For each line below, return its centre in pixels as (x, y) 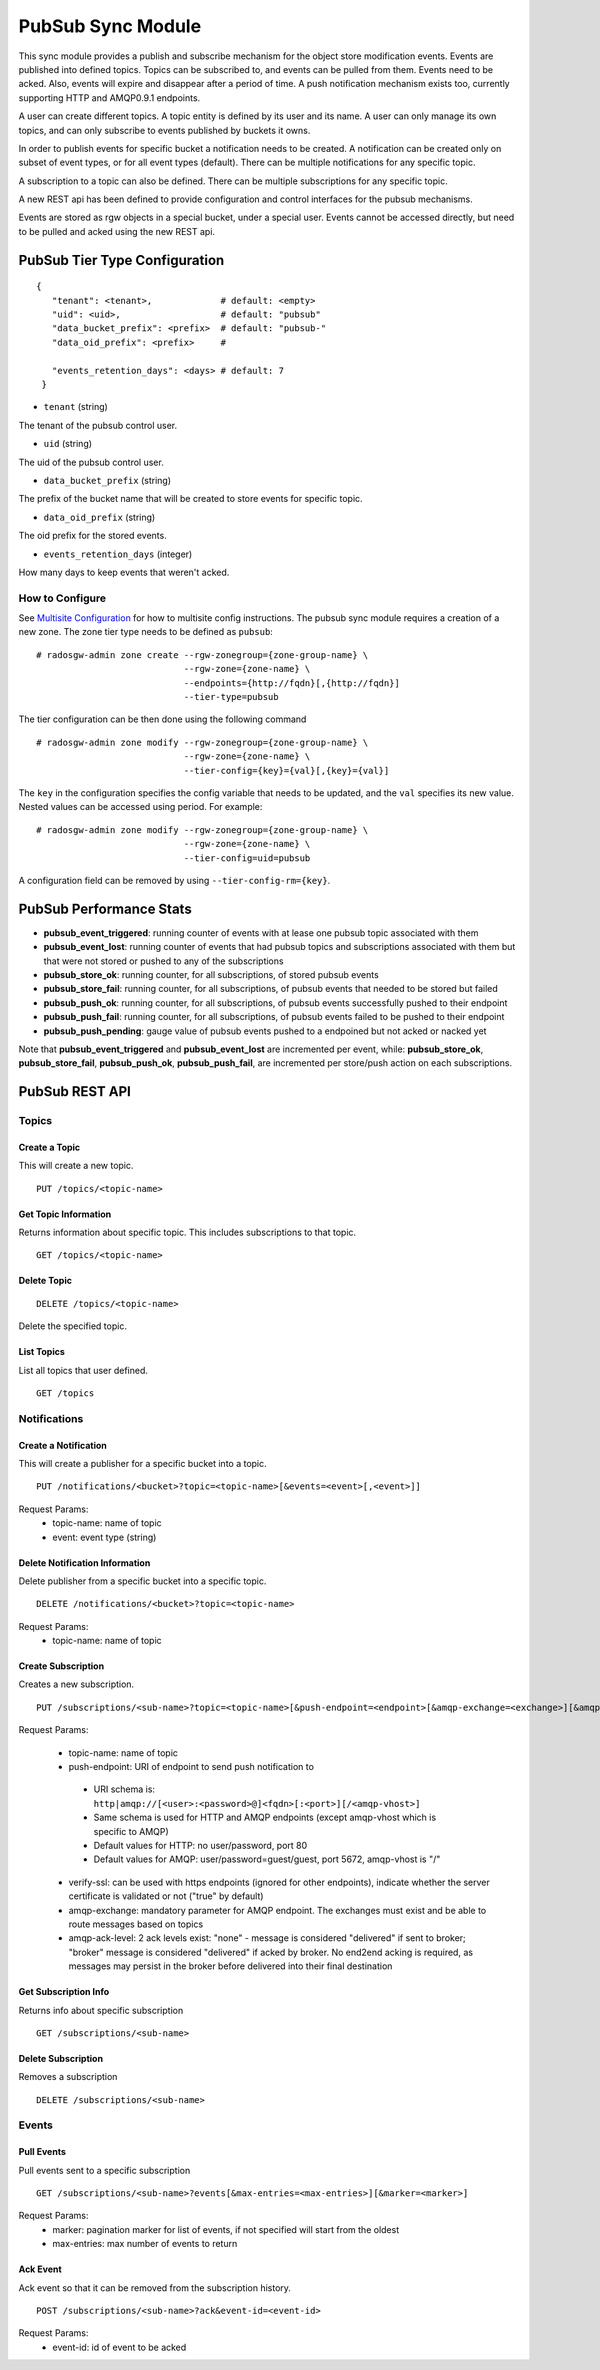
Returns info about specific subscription (101, 2010)
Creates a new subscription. (76, 1684)
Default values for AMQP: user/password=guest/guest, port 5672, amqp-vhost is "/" (267, 1859)
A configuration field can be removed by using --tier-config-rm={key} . (174, 880)
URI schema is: (124, 1789)
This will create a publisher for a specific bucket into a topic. (142, 1463)
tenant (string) (76, 407)
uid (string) (68, 444)
